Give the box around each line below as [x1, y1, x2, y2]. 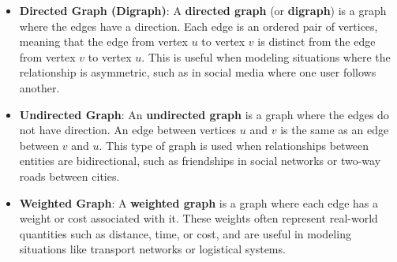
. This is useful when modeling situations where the [141, 48, 391, 65]
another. [19, 79, 60, 95]
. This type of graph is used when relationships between [99, 137, 369, 153]
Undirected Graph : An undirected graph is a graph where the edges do [19, 106, 389, 122]
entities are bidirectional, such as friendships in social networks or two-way [19, 152, 381, 169]
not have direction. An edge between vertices [19, 122, 237, 138]
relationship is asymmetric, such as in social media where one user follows [19, 64, 376, 80]
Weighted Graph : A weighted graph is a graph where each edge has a [19, 194, 379, 211]
